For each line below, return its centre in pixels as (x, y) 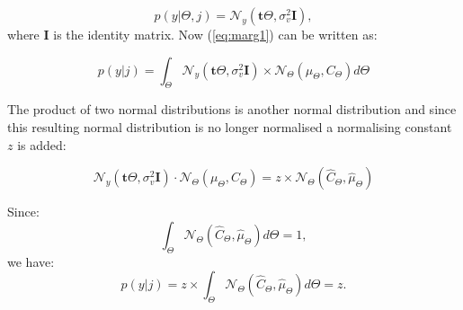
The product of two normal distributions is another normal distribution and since (232, 109)
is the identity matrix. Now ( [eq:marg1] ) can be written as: (215, 34)
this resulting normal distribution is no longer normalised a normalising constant (230, 126)
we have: (31, 261)
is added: (42, 144)
